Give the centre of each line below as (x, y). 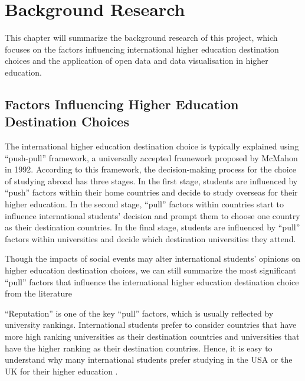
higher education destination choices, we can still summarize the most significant (151, 270)
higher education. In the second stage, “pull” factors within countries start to (145, 204)
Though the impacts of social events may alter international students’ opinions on (153, 258)
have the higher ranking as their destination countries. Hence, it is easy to (139, 348)
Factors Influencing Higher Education (122, 104)
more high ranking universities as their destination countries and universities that (152, 336)
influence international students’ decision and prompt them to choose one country (152, 215)
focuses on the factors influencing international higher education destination (142, 49)
